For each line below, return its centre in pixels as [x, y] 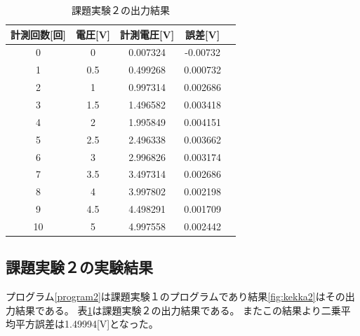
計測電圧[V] [147, 34]
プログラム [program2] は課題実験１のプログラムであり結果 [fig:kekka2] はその [175, 296]
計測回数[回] [38, 34]
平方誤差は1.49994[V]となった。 [87, 324]
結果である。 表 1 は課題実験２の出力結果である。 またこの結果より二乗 [178, 310]
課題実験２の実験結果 [79, 267]
